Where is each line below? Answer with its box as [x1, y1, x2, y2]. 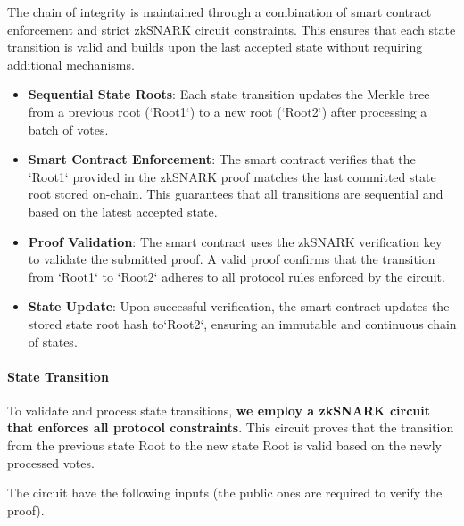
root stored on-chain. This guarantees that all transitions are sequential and [28, 185, 443, 203]
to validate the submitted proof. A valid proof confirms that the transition [28, 250, 435, 268]
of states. [28, 332, 78, 350]
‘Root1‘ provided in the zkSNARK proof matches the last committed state [28, 167, 436, 185]
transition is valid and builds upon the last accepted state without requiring [7, 37, 423, 56]
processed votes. [7, 453, 95, 472]
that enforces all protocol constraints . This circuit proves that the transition [7, 418, 454, 437]
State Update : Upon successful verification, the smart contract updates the [28, 297, 450, 316]
